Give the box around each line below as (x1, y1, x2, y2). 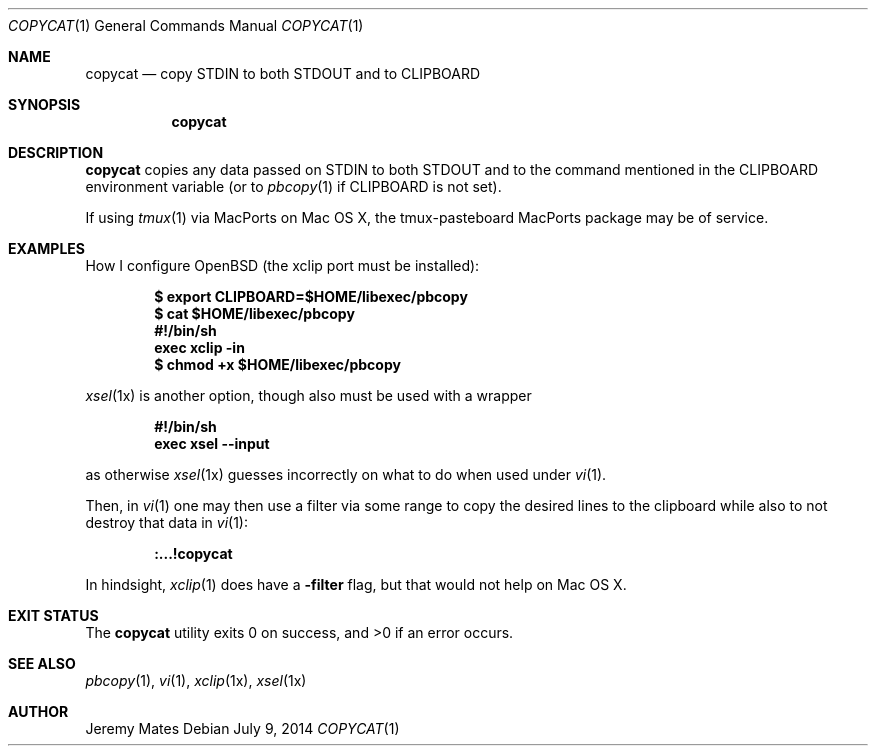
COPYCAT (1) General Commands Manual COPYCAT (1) (8, 17, 364, 34)
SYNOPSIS (8, 96, 81, 113)
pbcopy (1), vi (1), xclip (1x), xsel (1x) (85, 672, 307, 689)
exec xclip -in (154, 339, 245, 356)
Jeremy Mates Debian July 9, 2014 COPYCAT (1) (85, 720, 400, 737)
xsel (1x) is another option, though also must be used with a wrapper (85, 387, 532, 404)
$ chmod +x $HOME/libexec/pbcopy (154, 356, 401, 373)
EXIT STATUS (8, 607, 99, 624)
